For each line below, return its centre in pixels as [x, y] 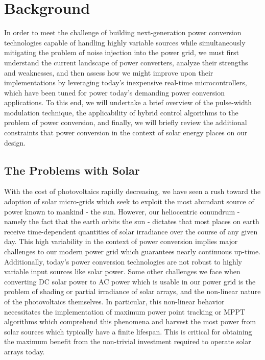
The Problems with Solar [72, 170]
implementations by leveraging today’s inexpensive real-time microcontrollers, [126, 82]
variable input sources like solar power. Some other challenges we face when [122, 271]
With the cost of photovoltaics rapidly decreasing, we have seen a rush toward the [132, 191]
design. [15, 142]
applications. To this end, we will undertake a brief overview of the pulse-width [128, 102]
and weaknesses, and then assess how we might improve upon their [109, 72]
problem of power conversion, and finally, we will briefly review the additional [126, 122]
